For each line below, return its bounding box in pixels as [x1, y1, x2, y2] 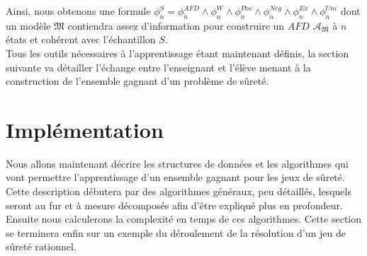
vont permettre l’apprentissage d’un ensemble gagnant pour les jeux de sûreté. [6, 170, 345, 185]
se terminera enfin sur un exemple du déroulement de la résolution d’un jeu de [6, 225, 346, 240]
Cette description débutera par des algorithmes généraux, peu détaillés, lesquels [6, 184, 351, 199]
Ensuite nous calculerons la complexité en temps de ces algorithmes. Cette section [6, 211, 362, 226]
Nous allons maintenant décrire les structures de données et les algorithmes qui [6, 156, 349, 170]
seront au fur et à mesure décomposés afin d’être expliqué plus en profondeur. [6, 197, 343, 212]
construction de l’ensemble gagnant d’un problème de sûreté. [6, 74, 269, 88]
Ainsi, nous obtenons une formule [6, 4, 151, 18]
